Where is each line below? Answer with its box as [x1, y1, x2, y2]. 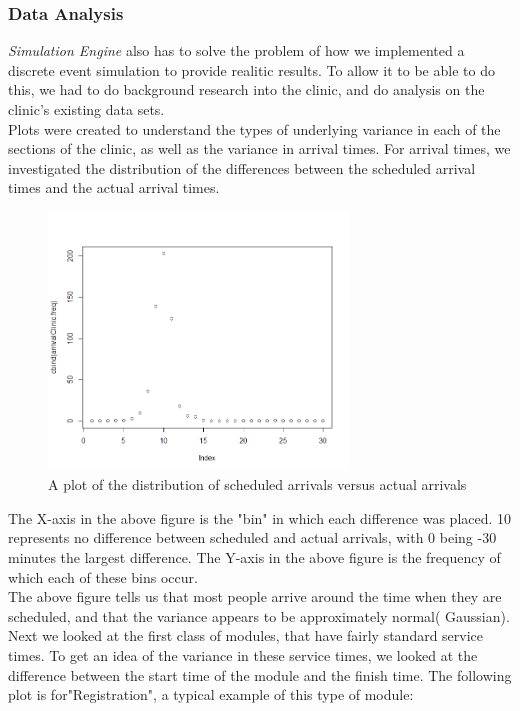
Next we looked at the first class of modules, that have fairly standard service [8, 625, 484, 646]
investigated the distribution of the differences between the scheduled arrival [8, 157, 476, 178]
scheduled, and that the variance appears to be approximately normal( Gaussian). [8, 605, 510, 626]
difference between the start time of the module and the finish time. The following [8, 664, 512, 685]
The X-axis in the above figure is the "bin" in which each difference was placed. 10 [8, 507, 512, 528]
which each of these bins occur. [8, 566, 198, 587]
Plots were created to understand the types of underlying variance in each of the [8, 118, 501, 139]
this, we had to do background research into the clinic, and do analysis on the [8, 79, 485, 100]
